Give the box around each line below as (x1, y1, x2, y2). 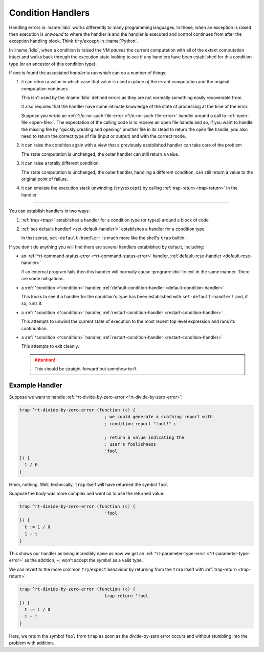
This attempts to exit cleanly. (21, 343, 79, 349)
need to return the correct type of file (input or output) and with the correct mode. (21, 133, 186, 139)
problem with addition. (9, 640, 55, 646)
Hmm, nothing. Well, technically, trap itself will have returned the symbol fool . (9, 482, 170, 487)
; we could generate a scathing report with (104, 414, 213, 420)
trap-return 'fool (104, 593, 149, 599)
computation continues (21, 86, 68, 92)
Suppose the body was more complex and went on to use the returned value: (9, 490, 165, 496)
